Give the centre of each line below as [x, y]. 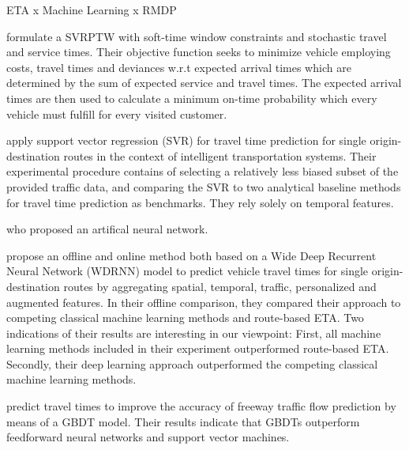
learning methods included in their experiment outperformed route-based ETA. [198, 348]
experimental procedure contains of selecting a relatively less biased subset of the [203, 171]
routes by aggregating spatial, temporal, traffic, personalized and [220, 286]
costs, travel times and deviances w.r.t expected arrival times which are [179, 67]
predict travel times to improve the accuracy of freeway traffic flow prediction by [201, 406]
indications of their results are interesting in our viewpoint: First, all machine [194, 333]
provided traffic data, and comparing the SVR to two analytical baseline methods [204, 186]
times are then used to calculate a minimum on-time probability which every [192, 98]
